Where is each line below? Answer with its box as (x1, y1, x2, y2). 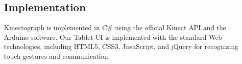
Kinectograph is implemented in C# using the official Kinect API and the (4, 22, 226, 32)
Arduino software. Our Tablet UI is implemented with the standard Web (4, 32, 222, 42)
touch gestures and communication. (4, 50, 110, 61)
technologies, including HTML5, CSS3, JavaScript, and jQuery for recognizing (4, 41, 239, 51)
